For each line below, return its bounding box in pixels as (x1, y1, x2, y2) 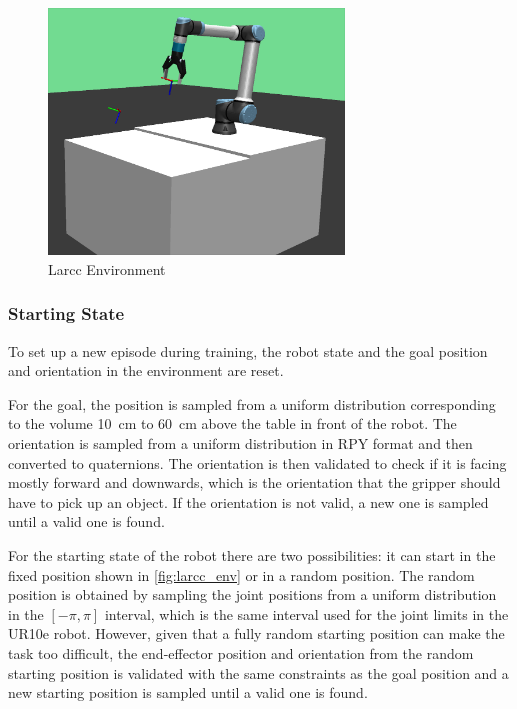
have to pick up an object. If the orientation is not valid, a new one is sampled (8, 491, 489, 512)
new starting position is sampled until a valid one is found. (8, 682, 368, 703)
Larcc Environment (48, 258, 166, 279)
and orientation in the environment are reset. (8, 360, 284, 381)
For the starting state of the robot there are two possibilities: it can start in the (8, 544, 496, 565)
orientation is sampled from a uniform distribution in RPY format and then (8, 433, 473, 453)
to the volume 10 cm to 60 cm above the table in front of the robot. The (8, 413, 457, 434)
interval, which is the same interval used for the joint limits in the (104, 603, 509, 624)
